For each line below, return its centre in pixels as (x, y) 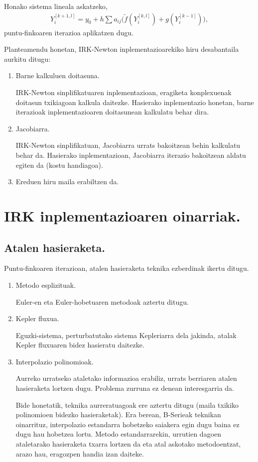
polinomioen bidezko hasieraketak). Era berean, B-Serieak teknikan (118, 414)
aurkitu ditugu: (27, 58)
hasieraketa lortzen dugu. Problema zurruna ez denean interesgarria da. (125, 388)
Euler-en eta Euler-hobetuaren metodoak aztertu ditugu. (102, 301)
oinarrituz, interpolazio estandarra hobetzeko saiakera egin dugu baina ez (128, 424)
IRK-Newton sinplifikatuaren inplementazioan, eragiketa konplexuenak (124, 92)
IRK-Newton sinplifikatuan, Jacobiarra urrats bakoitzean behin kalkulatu (128, 145)
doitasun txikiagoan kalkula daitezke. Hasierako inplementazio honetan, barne (135, 102)
